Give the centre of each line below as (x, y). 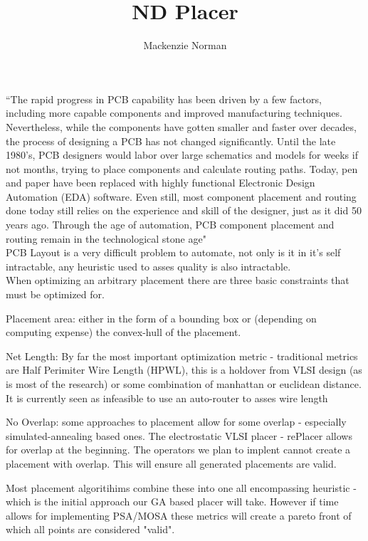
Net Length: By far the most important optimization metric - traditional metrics (182, 356)
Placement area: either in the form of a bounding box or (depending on (161, 318)
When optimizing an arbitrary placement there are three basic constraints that (178, 280)
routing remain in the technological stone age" (106, 238)
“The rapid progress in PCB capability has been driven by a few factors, (164, 99)
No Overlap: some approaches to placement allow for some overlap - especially (176, 422)
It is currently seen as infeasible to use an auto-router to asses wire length (167, 398)
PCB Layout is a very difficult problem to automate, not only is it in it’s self (173, 252)
